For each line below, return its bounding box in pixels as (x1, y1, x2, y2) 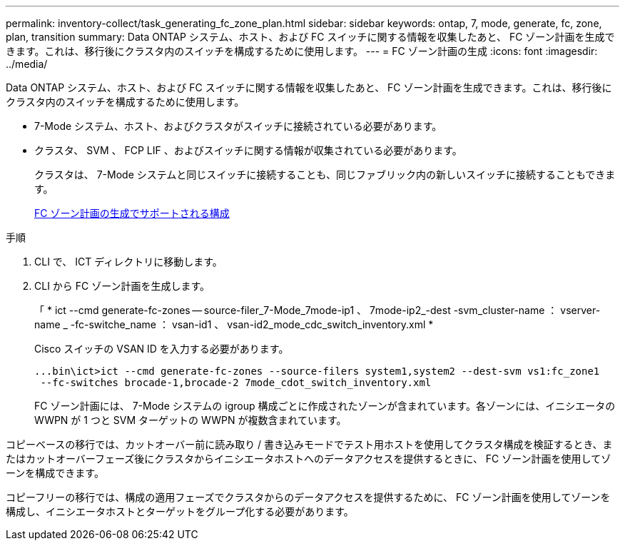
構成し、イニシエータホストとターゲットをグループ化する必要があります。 (6, 505, 354, 517)
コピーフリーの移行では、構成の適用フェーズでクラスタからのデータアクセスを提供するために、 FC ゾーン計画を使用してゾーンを (6, 491, 611, 503)
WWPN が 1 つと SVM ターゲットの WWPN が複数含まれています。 (34, 414, 347, 426)
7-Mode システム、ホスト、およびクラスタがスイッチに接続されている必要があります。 (34, 120, 442, 132)
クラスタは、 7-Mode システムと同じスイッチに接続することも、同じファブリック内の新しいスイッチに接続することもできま (34, 168, 616, 181)
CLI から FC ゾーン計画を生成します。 (34, 280, 210, 292)
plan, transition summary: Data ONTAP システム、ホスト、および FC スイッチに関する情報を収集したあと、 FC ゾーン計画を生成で (6, 31, 615, 43)
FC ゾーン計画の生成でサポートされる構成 (34, 207, 230, 219)
